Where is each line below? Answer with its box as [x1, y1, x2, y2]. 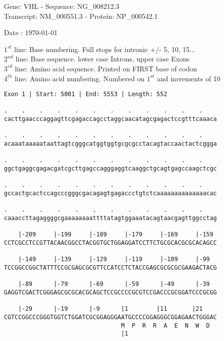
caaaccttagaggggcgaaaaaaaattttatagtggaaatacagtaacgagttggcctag [4, 215, 217, 222]
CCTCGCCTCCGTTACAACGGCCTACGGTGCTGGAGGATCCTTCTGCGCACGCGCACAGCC [4, 239, 217, 246]
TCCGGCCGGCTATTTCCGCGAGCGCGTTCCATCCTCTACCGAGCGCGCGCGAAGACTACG [4, 264, 217, 271]
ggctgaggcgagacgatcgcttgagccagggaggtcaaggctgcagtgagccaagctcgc [4, 165, 217, 172]
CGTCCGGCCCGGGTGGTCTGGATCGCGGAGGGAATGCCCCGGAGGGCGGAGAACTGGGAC [4, 313, 217, 321]
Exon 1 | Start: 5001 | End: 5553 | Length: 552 [4, 91, 168, 98]
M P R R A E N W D [121, 322, 210, 329]
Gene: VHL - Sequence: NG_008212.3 [4, 1, 119, 11]
